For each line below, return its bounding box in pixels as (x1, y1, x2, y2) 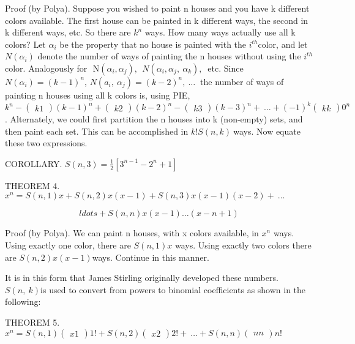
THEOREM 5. (5, 316, 60, 328)
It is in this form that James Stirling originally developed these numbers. (5, 271, 278, 284)
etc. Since (207, 61, 244, 74)
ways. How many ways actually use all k (144, 26, 296, 39)
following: (5, 295, 41, 308)
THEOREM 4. (5, 179, 60, 192)
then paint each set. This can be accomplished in (5, 124, 189, 137)
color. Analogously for (5, 61, 88, 74)
